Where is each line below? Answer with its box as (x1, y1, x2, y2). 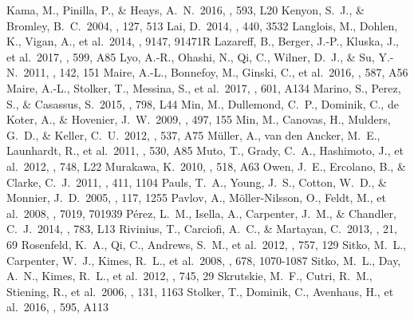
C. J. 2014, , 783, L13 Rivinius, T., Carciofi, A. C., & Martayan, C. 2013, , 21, (6, 220, 397, 237)
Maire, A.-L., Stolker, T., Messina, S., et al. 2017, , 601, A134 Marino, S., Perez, (6, 79, 401, 96)
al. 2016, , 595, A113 (6, 298, 108, 315)
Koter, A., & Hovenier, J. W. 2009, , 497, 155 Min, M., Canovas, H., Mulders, (6, 111, 391, 128)
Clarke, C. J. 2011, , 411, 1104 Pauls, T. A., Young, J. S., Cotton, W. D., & (6, 173, 387, 190)
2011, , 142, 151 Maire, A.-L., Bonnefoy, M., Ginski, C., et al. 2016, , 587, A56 (23, 64, 408, 81)
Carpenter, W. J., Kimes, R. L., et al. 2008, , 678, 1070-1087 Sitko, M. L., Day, (6, 251, 401, 268)
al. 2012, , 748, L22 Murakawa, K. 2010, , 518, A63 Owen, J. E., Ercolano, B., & (6, 157, 406, 174)
